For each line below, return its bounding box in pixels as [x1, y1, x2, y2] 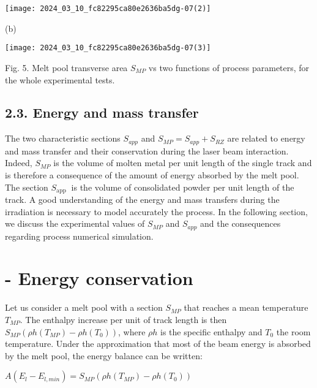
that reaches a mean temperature [184, 301, 308, 314]
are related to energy [227, 132, 305, 145]
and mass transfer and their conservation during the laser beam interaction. [5, 144, 289, 157]
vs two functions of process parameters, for [148, 61, 310, 74]
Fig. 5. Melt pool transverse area [5, 61, 128, 74]
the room [276, 325, 311, 338]
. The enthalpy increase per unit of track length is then [20, 313, 227, 325]
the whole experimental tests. [5, 73, 115, 86]
